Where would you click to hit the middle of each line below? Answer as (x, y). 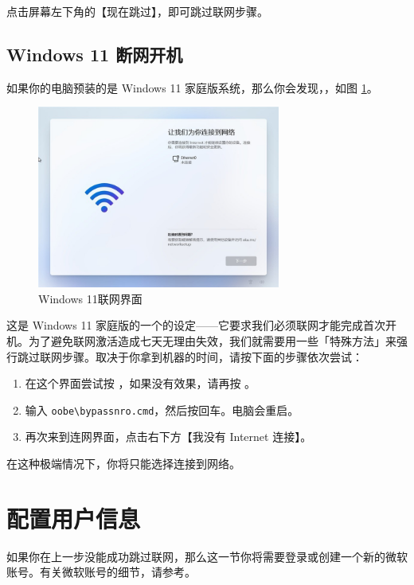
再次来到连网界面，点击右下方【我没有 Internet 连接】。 (168, 437)
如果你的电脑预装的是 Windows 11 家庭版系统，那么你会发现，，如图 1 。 (192, 87)
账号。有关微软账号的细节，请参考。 (101, 572)
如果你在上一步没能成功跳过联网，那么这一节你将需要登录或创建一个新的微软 (207, 556)
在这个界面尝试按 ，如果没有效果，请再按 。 (141, 383)
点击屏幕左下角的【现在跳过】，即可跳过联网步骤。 (137, 11)
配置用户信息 (74, 518)
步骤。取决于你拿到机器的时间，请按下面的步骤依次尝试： (212, 356)
